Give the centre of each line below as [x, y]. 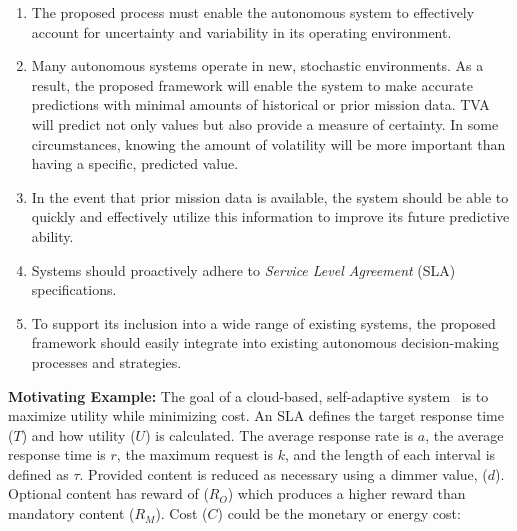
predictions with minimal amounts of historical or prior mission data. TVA [260, 104]
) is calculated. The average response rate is [279, 434]
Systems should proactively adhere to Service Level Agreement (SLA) [243, 269]
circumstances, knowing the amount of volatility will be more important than [268, 143]
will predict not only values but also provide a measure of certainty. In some [265, 123]
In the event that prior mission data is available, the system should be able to [270, 196]
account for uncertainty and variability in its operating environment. [241, 31]
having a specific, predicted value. [135, 163]
